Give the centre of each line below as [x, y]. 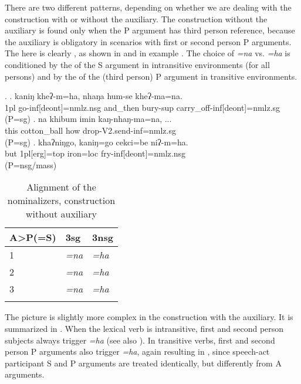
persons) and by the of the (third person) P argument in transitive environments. [151, 76]
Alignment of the [61, 187]
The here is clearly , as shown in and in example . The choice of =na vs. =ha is [148, 53]
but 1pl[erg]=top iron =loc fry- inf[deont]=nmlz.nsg [95, 153]
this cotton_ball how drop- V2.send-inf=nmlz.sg [90, 130]
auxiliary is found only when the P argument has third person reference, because [150, 30]
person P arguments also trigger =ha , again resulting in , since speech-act [137, 351]
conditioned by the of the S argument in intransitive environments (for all [137, 64]
